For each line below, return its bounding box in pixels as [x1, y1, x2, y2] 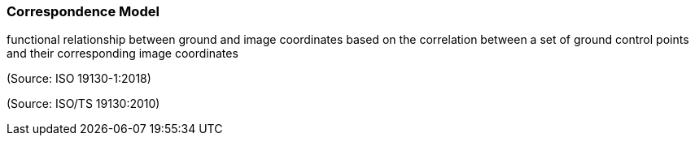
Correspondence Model [7, 3, 160, 19]
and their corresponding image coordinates [7, 46, 238, 61]
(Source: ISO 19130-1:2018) [7, 71, 151, 86]
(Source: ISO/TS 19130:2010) [7, 97, 160, 111]
